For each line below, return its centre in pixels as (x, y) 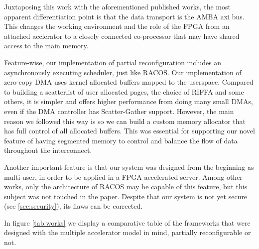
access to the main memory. (46, 46)
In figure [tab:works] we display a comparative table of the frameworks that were (127, 222)
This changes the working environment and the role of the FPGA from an (117, 26)
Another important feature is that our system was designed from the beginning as (129, 167)
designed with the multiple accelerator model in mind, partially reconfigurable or (128, 232)
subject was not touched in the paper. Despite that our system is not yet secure (126, 196)
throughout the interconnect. (48, 150)
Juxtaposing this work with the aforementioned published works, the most (117, 6)
